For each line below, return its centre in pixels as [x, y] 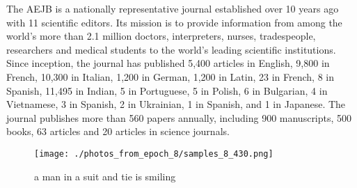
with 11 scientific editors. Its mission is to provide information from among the [174, 22]
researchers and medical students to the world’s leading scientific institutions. [171, 49]
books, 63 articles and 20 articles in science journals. [118, 131]
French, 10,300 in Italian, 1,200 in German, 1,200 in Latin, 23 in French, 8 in [170, 76]
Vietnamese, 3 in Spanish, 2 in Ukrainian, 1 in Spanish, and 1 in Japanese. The [176, 104]
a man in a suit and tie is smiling [105, 176]
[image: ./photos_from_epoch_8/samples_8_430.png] [154, 154]
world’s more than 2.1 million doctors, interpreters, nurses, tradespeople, [161, 36]
